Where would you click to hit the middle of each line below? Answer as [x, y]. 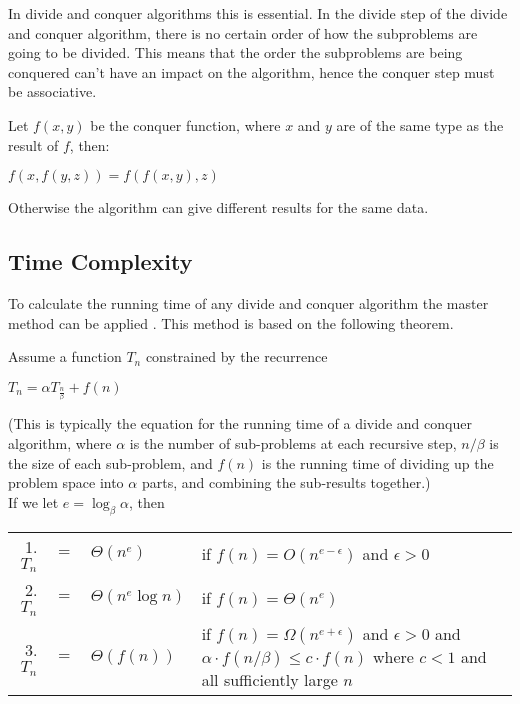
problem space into [66, 482]
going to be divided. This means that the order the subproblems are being [235, 52]
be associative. [52, 91]
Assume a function [65, 356]
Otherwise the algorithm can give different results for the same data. [218, 207]
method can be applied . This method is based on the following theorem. [231, 322]
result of [33, 144]
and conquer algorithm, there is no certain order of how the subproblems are [243, 32]
